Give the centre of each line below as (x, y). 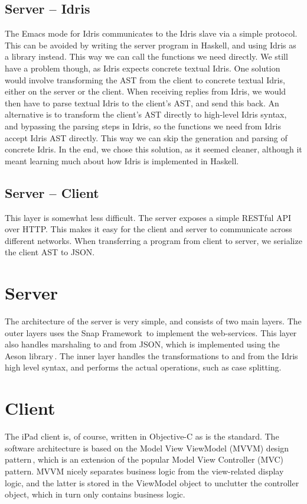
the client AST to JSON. (50, 252)
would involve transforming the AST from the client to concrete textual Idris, (145, 79)
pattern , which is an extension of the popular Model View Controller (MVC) (144, 459)
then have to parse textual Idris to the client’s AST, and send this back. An (142, 103)
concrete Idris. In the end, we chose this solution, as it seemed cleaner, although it (153, 149)
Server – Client (52, 192)
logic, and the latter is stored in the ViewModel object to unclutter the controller (152, 482)
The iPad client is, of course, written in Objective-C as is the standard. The (142, 436)
